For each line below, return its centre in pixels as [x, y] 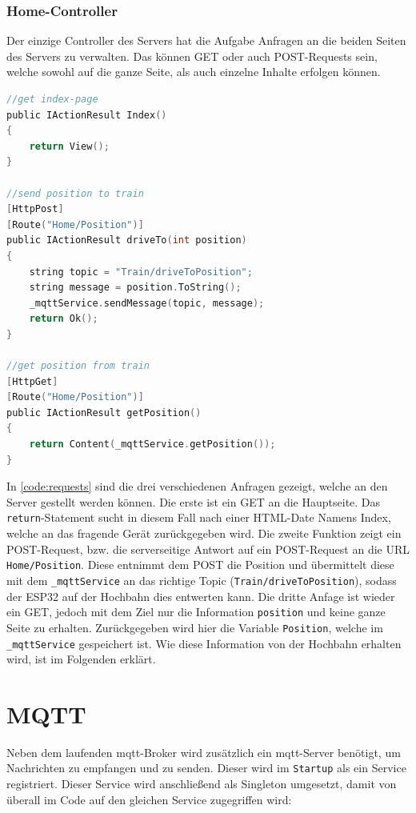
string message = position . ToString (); [135, 288]
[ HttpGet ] [32, 381]
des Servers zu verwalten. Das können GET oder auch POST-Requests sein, [192, 56]
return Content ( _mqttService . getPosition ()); [152, 445]
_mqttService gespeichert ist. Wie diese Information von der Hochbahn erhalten [204, 643]
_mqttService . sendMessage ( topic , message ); [147, 303]
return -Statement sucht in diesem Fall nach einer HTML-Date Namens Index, [199, 517]
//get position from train [78, 366]
